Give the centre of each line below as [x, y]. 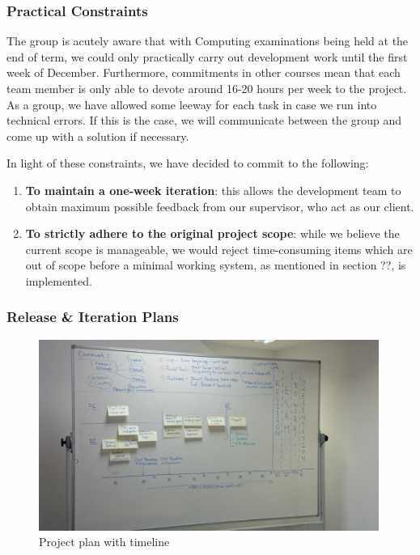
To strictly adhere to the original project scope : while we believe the [212, 233]
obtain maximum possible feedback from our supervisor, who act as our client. [220, 206]
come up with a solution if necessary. [98, 136]
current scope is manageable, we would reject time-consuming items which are [219, 249]
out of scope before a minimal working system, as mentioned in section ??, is [216, 265]
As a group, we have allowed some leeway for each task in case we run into [192, 104]
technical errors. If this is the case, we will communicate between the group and [204, 120]
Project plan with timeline [104, 542]
